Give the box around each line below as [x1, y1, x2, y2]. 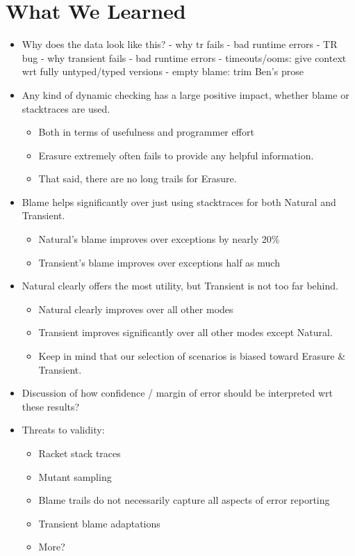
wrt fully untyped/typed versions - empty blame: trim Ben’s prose [22, 64, 304, 79]
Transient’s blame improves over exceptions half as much [38, 255, 280, 269]
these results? [22, 399, 80, 413]
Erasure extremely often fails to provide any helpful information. [38, 148, 314, 162]
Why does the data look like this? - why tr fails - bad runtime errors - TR [22, 37, 338, 51]
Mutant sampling [38, 469, 112, 484]
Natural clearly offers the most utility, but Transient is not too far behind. [22, 278, 338, 293]
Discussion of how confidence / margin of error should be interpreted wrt [22, 386, 333, 400]
